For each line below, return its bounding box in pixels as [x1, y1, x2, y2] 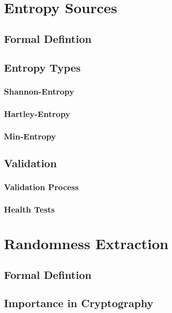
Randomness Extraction [4, 234, 169, 254]
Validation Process [4, 181, 79, 193]
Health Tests [4, 203, 55, 215]
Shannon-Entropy [4, 85, 74, 97]
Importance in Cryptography [4, 295, 153, 311]
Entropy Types [4, 59, 81, 75]
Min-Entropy [4, 130, 56, 142]
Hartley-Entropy [4, 107, 70, 119]
